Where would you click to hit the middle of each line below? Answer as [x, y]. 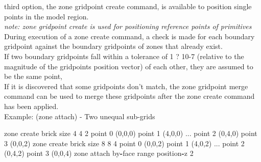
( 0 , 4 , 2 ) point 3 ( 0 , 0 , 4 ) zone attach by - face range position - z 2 [99, 153]
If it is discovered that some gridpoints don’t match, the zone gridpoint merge [126, 86]
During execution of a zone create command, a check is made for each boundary [129, 36]
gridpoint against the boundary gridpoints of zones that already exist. [113, 46]
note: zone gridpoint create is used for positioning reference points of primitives [128, 26]
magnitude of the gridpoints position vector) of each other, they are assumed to [129, 66]
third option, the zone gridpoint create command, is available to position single [128, 6]
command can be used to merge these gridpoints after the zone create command [129, 96]
